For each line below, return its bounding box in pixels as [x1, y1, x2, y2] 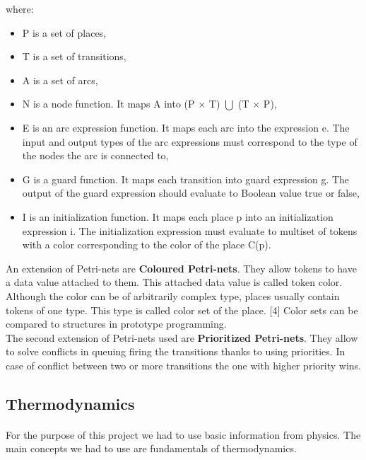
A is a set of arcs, [22, 72, 98, 87]
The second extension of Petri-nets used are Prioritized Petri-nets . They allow [6, 330, 358, 345]
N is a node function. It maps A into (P [22, 96, 195, 111]
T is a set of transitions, [22, 49, 126, 64]
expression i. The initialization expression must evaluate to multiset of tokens [22, 223, 358, 238]
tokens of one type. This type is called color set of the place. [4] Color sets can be [6, 302, 358, 317]
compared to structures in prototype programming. [6, 316, 227, 331]
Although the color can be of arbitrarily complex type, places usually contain [6, 288, 340, 303]
